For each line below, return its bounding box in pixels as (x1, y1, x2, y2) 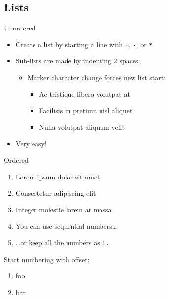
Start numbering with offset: (4, 254, 90, 264)
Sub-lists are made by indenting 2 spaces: (15, 56, 140, 66)
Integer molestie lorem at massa (15, 204, 112, 214)
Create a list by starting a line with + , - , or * (15, 39, 153, 49)
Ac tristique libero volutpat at (39, 89, 130, 99)
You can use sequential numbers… (15, 221, 117, 231)
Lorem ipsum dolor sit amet (15, 171, 100, 181)
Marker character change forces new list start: (27, 72, 166, 83)
